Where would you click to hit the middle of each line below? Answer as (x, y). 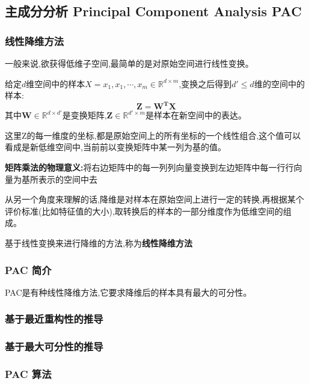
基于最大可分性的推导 (54, 346)
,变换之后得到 (205, 83)
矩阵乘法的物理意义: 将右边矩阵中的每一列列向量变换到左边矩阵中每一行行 (149, 167)
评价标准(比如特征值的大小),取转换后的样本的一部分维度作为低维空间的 (144, 211)
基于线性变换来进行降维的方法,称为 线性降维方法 (99, 243)
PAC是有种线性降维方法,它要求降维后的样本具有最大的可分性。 (128, 292)
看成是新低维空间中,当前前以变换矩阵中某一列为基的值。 (115, 147)
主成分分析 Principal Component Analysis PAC (153, 11)
